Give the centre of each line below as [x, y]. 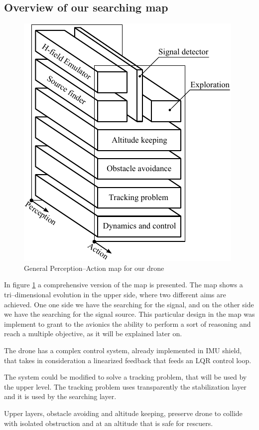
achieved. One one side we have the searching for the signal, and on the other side [129, 304]
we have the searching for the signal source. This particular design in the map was [129, 314]
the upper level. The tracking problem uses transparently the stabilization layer [125, 386]
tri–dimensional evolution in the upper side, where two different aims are [115, 294]
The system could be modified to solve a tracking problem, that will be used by [126, 377]
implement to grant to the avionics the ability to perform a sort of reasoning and [128, 323]
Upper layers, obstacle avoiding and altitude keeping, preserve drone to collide [123, 413]
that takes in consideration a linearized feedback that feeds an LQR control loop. [128, 360]
